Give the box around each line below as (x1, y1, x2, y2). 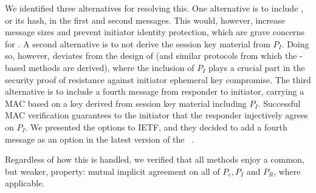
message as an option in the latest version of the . (5, 132, 194, 145)
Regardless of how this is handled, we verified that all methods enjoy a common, (5, 153, 304, 166)
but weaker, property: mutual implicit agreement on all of (5, 164, 220, 177)
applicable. (5, 177, 45, 189)
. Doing (281, 37, 309, 50)
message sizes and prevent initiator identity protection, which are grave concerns (5, 25, 304, 38)
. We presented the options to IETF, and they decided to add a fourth (25, 120, 287, 133)
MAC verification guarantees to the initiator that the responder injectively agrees (5, 109, 308, 121)
